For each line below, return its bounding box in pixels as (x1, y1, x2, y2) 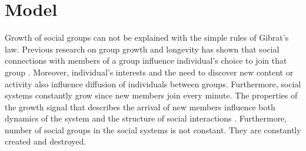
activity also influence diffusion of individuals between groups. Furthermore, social (5, 77, 301, 90)
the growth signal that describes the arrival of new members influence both (5, 100, 275, 113)
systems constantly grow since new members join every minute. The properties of (5, 89, 298, 101)
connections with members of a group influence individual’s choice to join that (5, 54, 287, 67)
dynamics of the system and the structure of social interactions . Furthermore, (5, 112, 287, 124)
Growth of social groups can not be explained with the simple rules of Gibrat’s (5, 31, 289, 44)
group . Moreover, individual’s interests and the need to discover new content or (5, 65, 294, 78)
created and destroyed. (5, 135, 87, 147)
